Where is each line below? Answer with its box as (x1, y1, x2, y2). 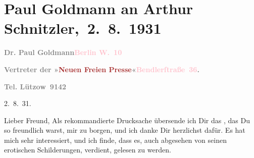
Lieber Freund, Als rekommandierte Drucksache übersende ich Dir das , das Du (4, 115, 250, 125)
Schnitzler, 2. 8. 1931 (4, 18, 162, 38)
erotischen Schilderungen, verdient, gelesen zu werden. (4, 144, 171, 155)
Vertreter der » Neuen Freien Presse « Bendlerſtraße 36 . (4, 64, 199, 74)
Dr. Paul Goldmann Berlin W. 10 (4, 47, 122, 58)
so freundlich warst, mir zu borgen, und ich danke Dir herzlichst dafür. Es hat (4, 125, 245, 135)
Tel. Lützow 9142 (4, 81, 67, 91)
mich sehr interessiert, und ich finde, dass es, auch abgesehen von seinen (4, 134, 227, 145)
